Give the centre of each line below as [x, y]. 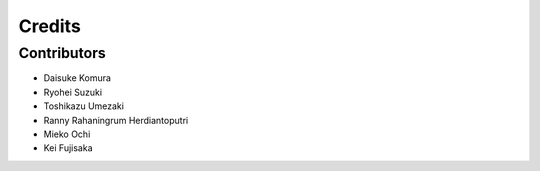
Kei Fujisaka [68, 148]
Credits [50, 26]
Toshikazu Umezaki [84, 106]
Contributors [62, 53]
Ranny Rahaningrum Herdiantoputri [116, 120]
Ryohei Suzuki [73, 92]
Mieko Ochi [67, 134]
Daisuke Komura [77, 78]
